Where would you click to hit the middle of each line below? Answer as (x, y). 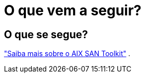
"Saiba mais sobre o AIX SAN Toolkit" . (67, 54)
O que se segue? (46, 34)
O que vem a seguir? (73, 10)
